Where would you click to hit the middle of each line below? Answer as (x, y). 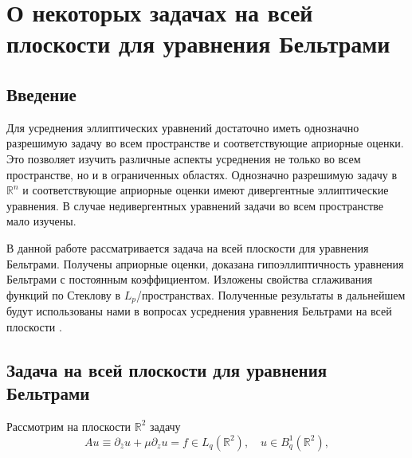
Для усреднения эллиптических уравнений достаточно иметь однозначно (183, 127)
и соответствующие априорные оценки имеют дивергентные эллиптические (206, 190)
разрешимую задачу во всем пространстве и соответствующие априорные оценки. (205, 143)
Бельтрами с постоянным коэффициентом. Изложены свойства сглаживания (190, 279)
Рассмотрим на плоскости (69, 426)
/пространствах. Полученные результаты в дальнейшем (271, 294)
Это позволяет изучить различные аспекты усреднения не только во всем (184, 158)
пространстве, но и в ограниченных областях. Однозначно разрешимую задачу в (202, 174)
